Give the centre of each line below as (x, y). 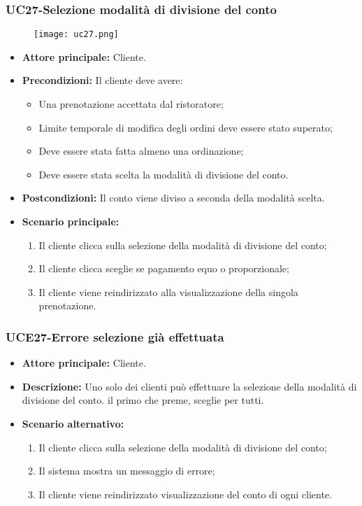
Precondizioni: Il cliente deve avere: (102, 80)
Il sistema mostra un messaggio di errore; (127, 471)
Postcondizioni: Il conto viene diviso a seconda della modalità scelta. (173, 198)
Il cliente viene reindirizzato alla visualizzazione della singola (168, 291)
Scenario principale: (71, 222)
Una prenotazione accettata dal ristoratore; (131, 104)
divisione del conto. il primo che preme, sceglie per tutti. (143, 400)
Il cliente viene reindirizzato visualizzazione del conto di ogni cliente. (185, 494)
